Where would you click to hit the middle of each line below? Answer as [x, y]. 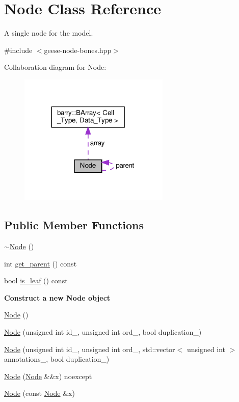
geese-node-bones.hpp [78, 50]
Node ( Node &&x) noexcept [48, 376]
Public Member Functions [74, 225]
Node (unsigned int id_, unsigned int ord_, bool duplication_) [103, 332]
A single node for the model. [49, 33]
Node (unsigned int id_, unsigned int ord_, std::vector [90, 349]
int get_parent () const [41, 263]
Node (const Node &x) [39, 393]
